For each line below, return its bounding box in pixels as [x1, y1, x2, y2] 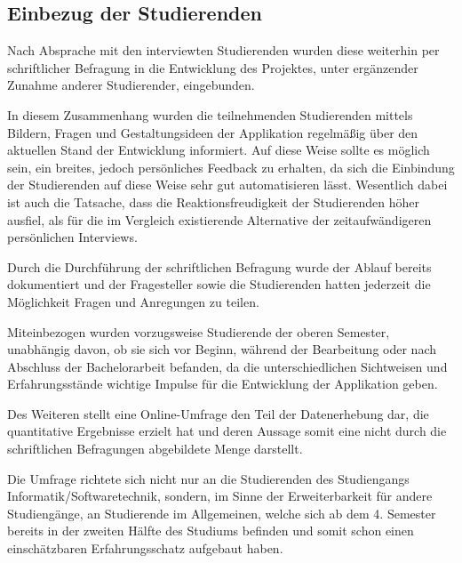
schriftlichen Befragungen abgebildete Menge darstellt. [7, 439, 303, 458]
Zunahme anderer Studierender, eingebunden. [7, 76, 255, 94]
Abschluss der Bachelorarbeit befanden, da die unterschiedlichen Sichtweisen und [7, 357, 448, 375]
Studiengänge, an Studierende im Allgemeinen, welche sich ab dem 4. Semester [7, 503, 436, 522]
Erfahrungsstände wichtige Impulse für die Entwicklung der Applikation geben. [7, 374, 438, 393]
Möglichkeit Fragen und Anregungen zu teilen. [7, 292, 259, 310]
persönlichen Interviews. [7, 228, 138, 246]
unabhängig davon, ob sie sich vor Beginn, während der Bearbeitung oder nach [7, 340, 436, 358]
